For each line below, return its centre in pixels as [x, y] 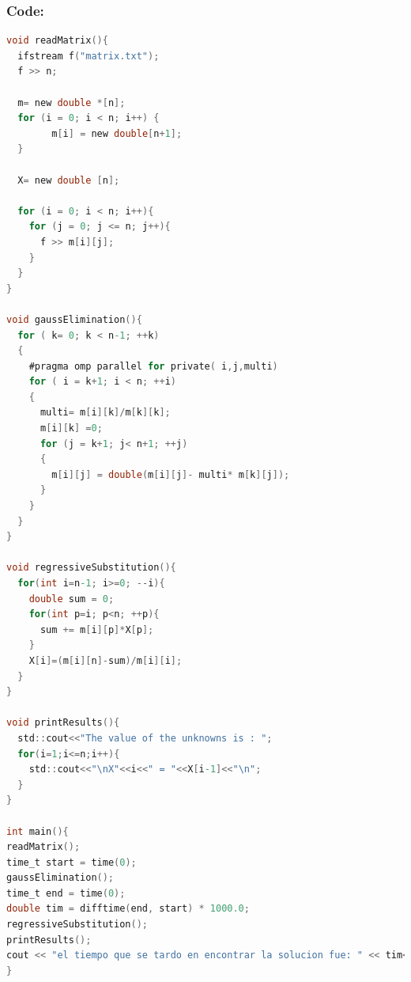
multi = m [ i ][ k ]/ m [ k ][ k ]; [105, 413]
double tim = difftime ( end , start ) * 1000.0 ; [128, 909]
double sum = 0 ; [72, 599]
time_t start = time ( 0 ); [72, 862]
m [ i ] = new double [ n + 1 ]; [117, 133]
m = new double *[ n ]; [72, 102]
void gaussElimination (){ [74, 319]
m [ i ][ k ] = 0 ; [71, 428]
